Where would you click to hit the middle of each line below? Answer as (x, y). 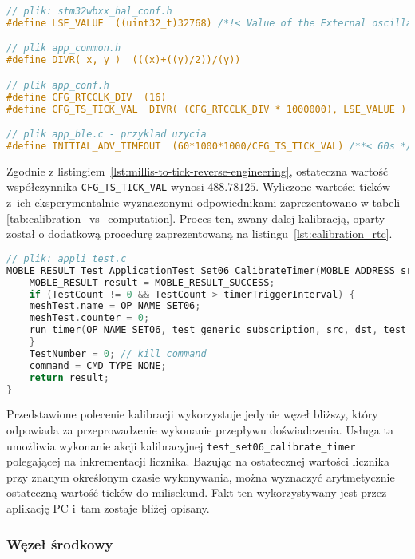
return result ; (69, 377)
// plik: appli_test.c (67, 258)
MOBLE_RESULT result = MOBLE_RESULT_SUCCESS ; (152, 282)
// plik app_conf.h (58, 85)
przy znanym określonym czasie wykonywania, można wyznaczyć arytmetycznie (201, 476)
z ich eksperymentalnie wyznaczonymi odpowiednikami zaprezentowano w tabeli (204, 202)
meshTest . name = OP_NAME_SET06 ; (115, 306)
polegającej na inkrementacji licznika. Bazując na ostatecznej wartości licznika (198, 461)
